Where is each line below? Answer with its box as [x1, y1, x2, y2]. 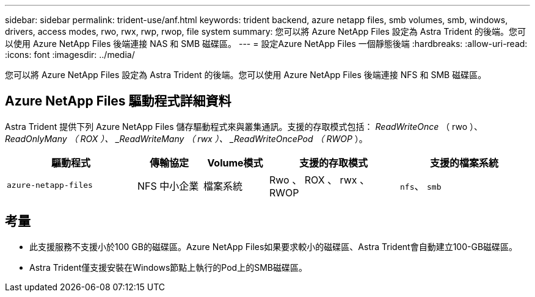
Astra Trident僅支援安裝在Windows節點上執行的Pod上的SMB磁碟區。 [29, 262, 307, 273]
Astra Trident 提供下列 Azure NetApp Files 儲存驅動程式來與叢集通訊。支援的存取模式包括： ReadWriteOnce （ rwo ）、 [5, 121, 483, 132]
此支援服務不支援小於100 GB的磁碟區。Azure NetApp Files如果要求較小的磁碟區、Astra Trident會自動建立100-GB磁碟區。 [29, 241, 518, 252]
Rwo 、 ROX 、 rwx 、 [269, 173, 370, 186]
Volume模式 [207, 156, 263, 169]
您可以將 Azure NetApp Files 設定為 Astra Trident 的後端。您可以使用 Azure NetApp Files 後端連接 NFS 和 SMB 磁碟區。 [5, 70, 487, 80]
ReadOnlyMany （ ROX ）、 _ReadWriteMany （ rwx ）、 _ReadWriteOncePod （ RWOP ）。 [5, 133, 368, 144]
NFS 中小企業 [137, 179, 199, 192]
